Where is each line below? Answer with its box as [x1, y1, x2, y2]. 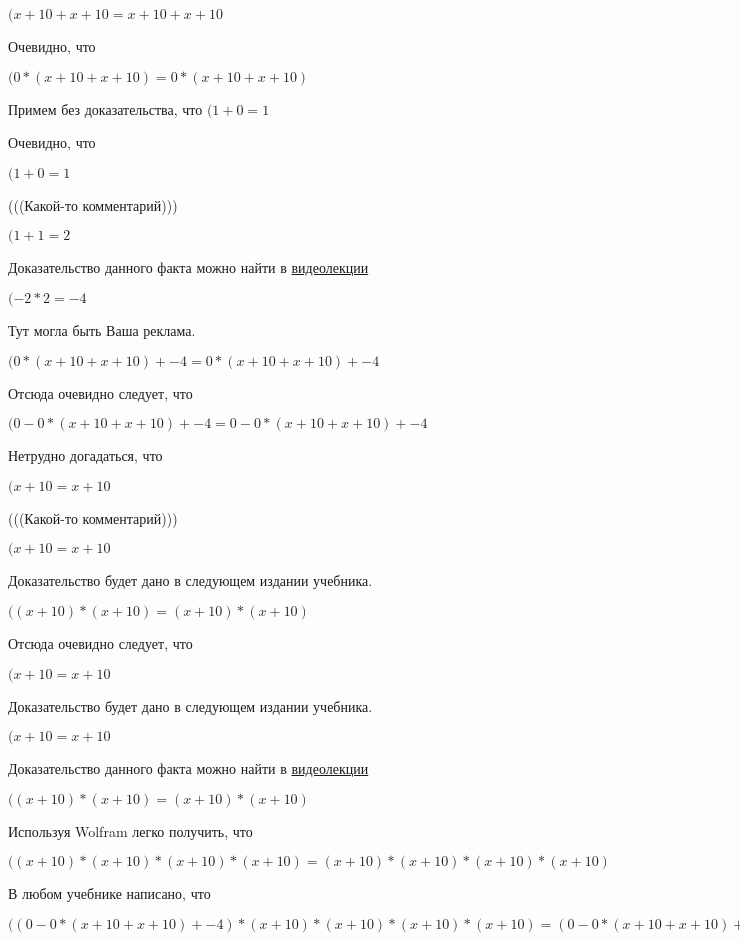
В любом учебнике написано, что [8, 883, 211, 904]
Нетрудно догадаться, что [8, 445, 163, 466]
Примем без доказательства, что [8, 98, 203, 119]
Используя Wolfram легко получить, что [8, 820, 253, 841]
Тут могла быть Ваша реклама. [8, 319, 196, 340]
